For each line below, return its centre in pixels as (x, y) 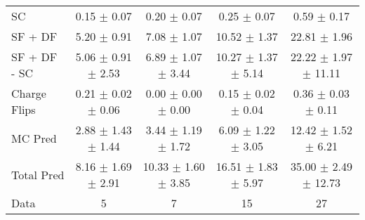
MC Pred (34, 138)
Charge (29, 93)
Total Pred (38, 174)
